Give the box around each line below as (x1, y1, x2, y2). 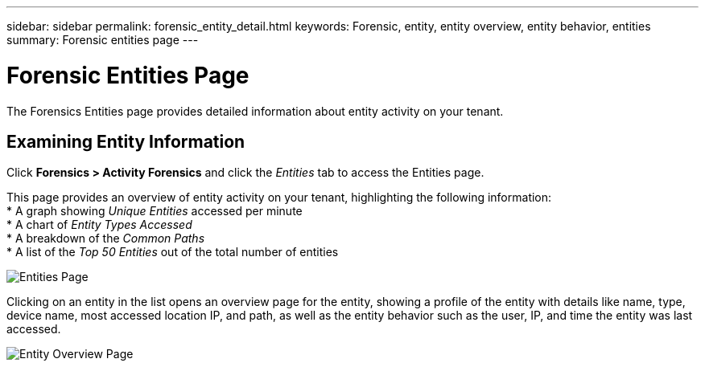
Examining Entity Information (6, 131, 245, 152)
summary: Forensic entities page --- (6, 33, 199, 47)
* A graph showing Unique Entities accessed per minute (6, 204, 303, 218)
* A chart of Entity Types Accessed (6, 218, 192, 232)
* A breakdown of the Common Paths (6, 231, 205, 246)
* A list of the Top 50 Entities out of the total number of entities (6, 245, 339, 259)
